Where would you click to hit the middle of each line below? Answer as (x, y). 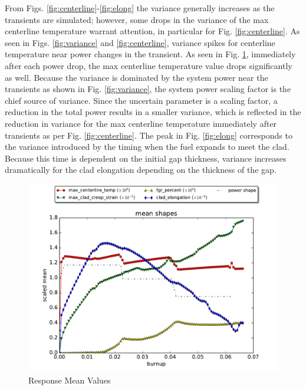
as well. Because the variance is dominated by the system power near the (136, 77)
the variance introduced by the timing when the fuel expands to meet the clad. (147, 147)
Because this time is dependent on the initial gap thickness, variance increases (146, 158)
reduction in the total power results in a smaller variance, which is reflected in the (153, 112)
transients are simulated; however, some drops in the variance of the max (137, 19)
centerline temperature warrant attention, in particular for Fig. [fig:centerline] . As (152, 31)
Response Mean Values (70, 380)
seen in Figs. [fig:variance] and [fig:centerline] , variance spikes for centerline (140, 42)
